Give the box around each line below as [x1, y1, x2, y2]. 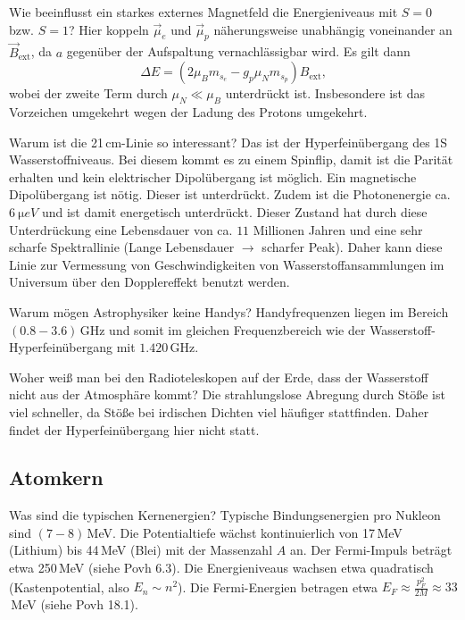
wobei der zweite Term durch [9, 84, 168, 103]
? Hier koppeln [68, 20, 149, 38]
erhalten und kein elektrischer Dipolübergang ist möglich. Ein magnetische [9, 167, 417, 186]
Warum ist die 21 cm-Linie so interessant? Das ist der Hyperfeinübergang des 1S [9, 132, 448, 151]
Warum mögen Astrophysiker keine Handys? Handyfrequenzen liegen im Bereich [9, 302, 449, 321]
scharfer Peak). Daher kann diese [262, 238, 443, 256]
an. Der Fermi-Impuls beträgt [289, 540, 453, 559]
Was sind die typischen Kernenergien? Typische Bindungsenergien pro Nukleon [9, 506, 441, 524]
